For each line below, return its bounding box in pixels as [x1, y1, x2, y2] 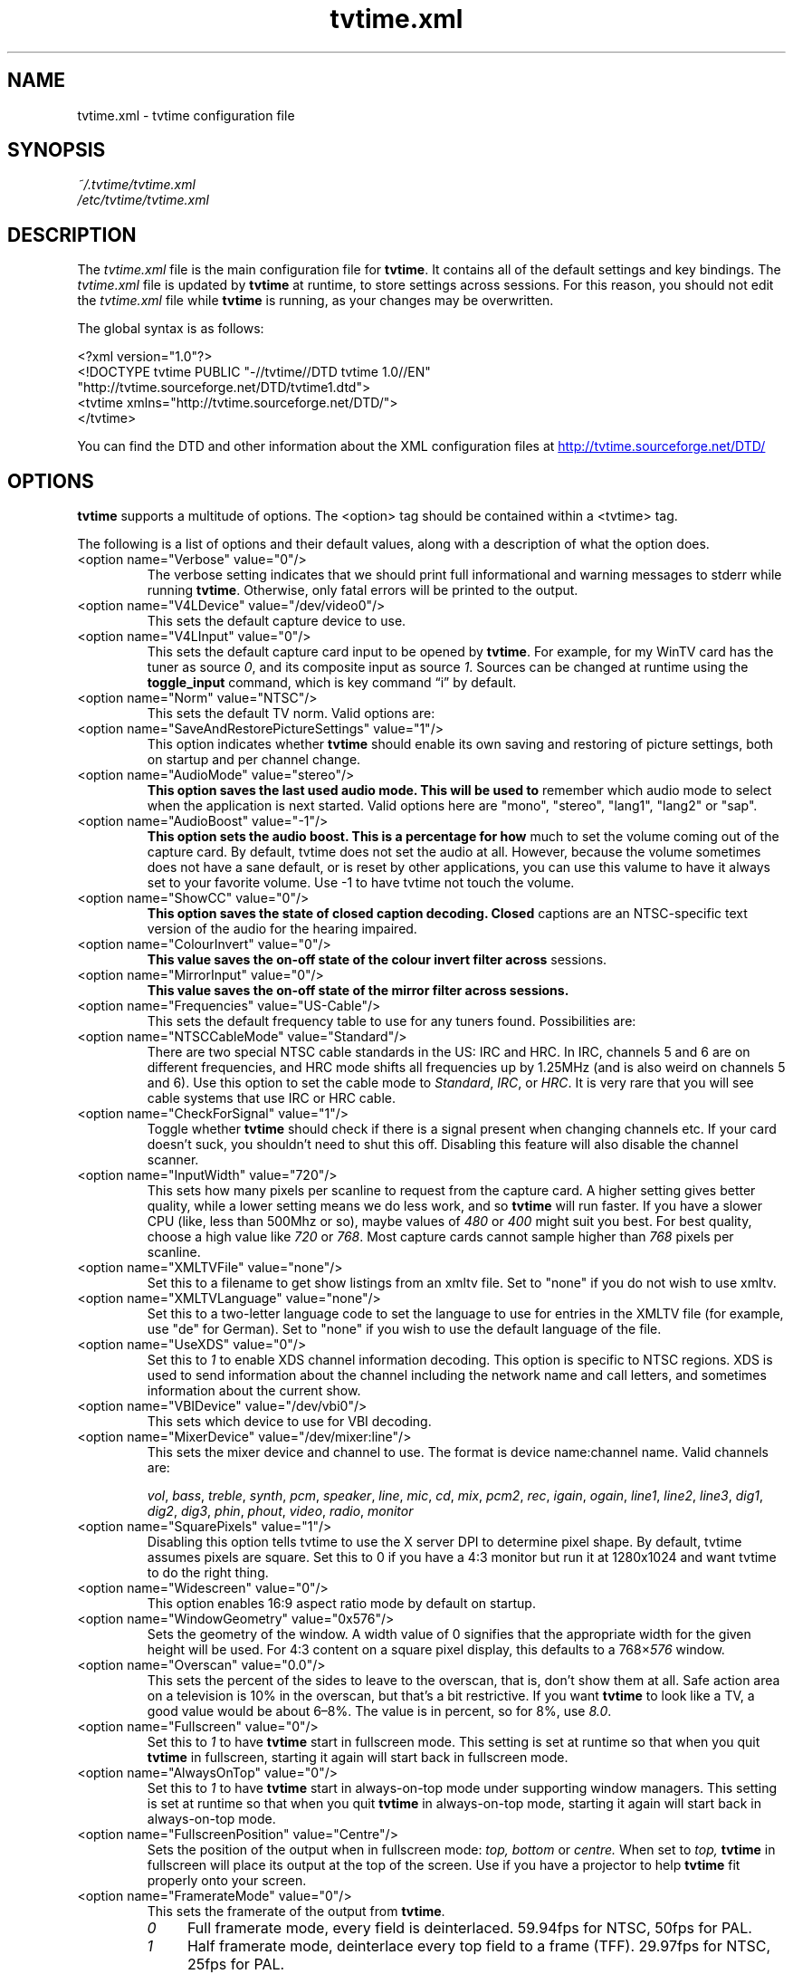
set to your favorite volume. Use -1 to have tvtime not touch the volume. [147, 875, 575, 891]
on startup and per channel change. [147, 752, 361, 768]
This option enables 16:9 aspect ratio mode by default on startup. [147, 1595, 536, 1612]
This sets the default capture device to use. [147, 613, 406, 629]
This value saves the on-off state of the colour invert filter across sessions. [147, 952, 607, 968]
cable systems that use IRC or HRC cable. [147, 1090, 396, 1107]
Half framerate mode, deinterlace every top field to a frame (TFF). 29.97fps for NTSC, [186, 1937, 771, 1956]
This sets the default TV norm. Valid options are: [147, 705, 435, 722]
